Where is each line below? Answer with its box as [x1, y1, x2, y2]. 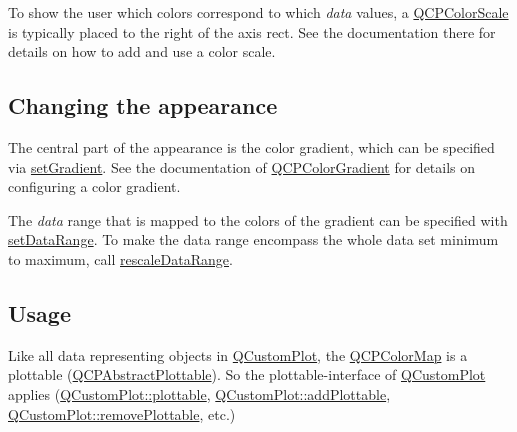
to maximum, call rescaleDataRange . [8, 248, 233, 269]
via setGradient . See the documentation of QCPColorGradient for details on [8, 156, 476, 177]
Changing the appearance [8, 90, 278, 121]
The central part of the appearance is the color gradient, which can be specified [8, 136, 495, 157]
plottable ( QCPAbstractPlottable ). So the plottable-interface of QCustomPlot [8, 364, 486, 385]
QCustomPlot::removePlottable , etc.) [8, 403, 236, 424]
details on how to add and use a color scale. [8, 41, 276, 62]
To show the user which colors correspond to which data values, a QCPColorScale [8, 2, 509, 22]
